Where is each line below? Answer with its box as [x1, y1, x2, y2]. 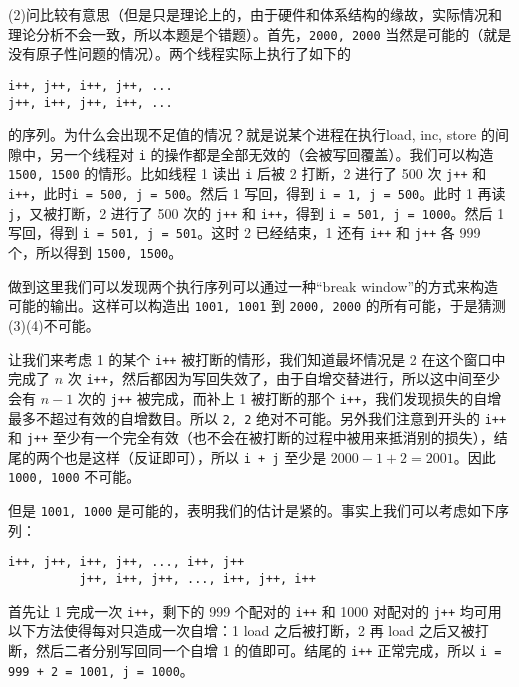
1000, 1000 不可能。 [8, 466, 141, 487]
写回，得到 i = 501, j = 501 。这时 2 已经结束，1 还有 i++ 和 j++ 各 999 [8, 222, 481, 243]
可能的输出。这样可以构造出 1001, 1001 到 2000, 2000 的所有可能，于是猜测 [8, 295, 506, 316]
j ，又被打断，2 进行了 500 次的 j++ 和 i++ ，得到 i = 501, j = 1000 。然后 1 [8, 202, 505, 223]
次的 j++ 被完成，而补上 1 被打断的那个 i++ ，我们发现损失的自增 [77, 387, 502, 408]
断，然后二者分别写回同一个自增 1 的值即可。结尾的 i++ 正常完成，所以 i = [8, 639, 502, 660]
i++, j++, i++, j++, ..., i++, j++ [8, 555, 245, 570]
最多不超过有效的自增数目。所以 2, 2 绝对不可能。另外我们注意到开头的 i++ [8, 407, 507, 428]
